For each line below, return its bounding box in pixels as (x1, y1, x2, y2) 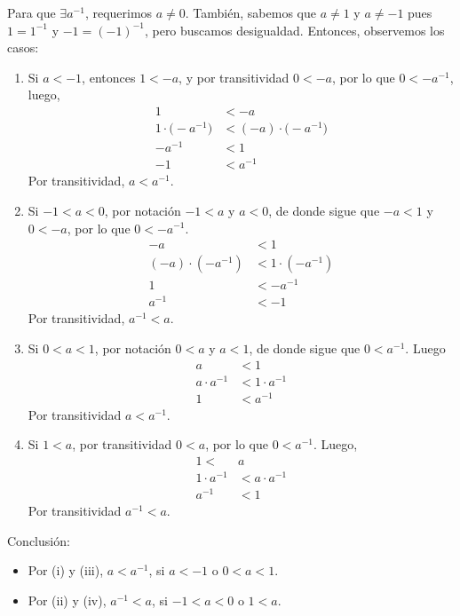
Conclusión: (7, 531, 70, 549)
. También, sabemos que (185, 4, 316, 21)
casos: (7, 38, 39, 57)
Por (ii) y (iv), (28, 591, 107, 610)
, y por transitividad (178, 67, 289, 86)
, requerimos (84, 4, 153, 21)
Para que (7, 4, 56, 21)
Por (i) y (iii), (28, 561, 104, 580)
